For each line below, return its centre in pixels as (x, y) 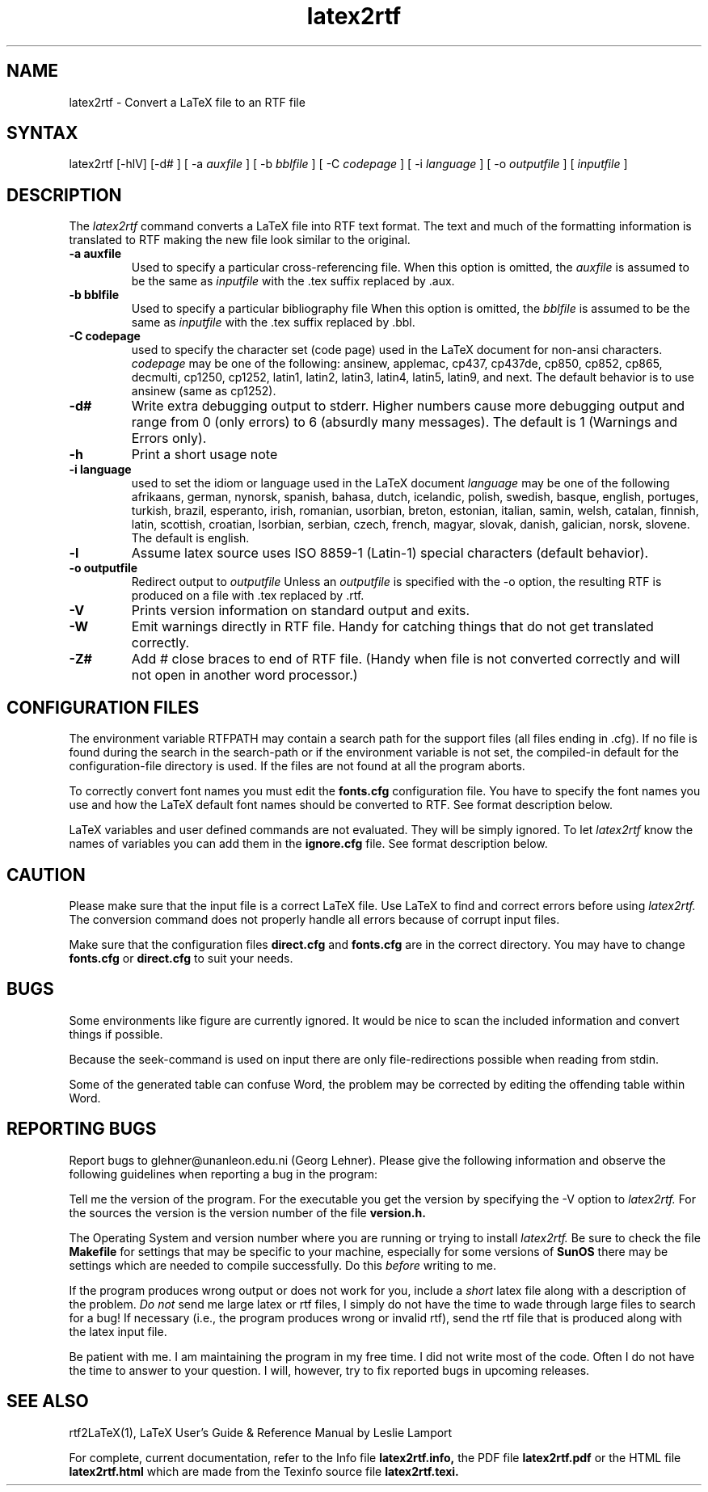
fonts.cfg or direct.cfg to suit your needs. (181, 958)
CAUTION (46, 875)
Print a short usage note (204, 455)
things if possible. (116, 1034)
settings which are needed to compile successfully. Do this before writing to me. (283, 1265)
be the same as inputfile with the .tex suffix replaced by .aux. (293, 281)
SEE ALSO (48, 1401)
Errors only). (169, 438)
